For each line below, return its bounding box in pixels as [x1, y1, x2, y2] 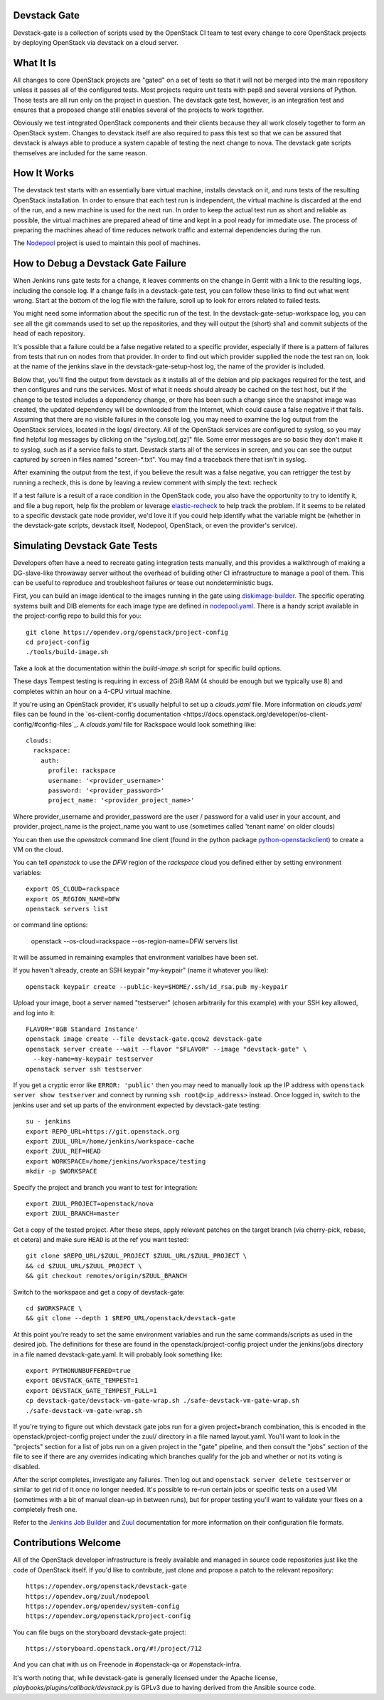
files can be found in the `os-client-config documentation [13, 710, 181, 719]
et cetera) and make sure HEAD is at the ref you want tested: [13, 1235, 189, 1244]
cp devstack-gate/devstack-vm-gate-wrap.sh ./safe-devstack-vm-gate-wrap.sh [26, 1396, 300, 1405]
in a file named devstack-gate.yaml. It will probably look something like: [13, 1350, 223, 1359]
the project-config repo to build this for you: [13, 611, 142, 620]
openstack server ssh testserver [26, 1065, 142, 1073]
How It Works [13, 167, 75, 180]
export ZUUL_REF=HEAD [26, 1147, 101, 1156]
